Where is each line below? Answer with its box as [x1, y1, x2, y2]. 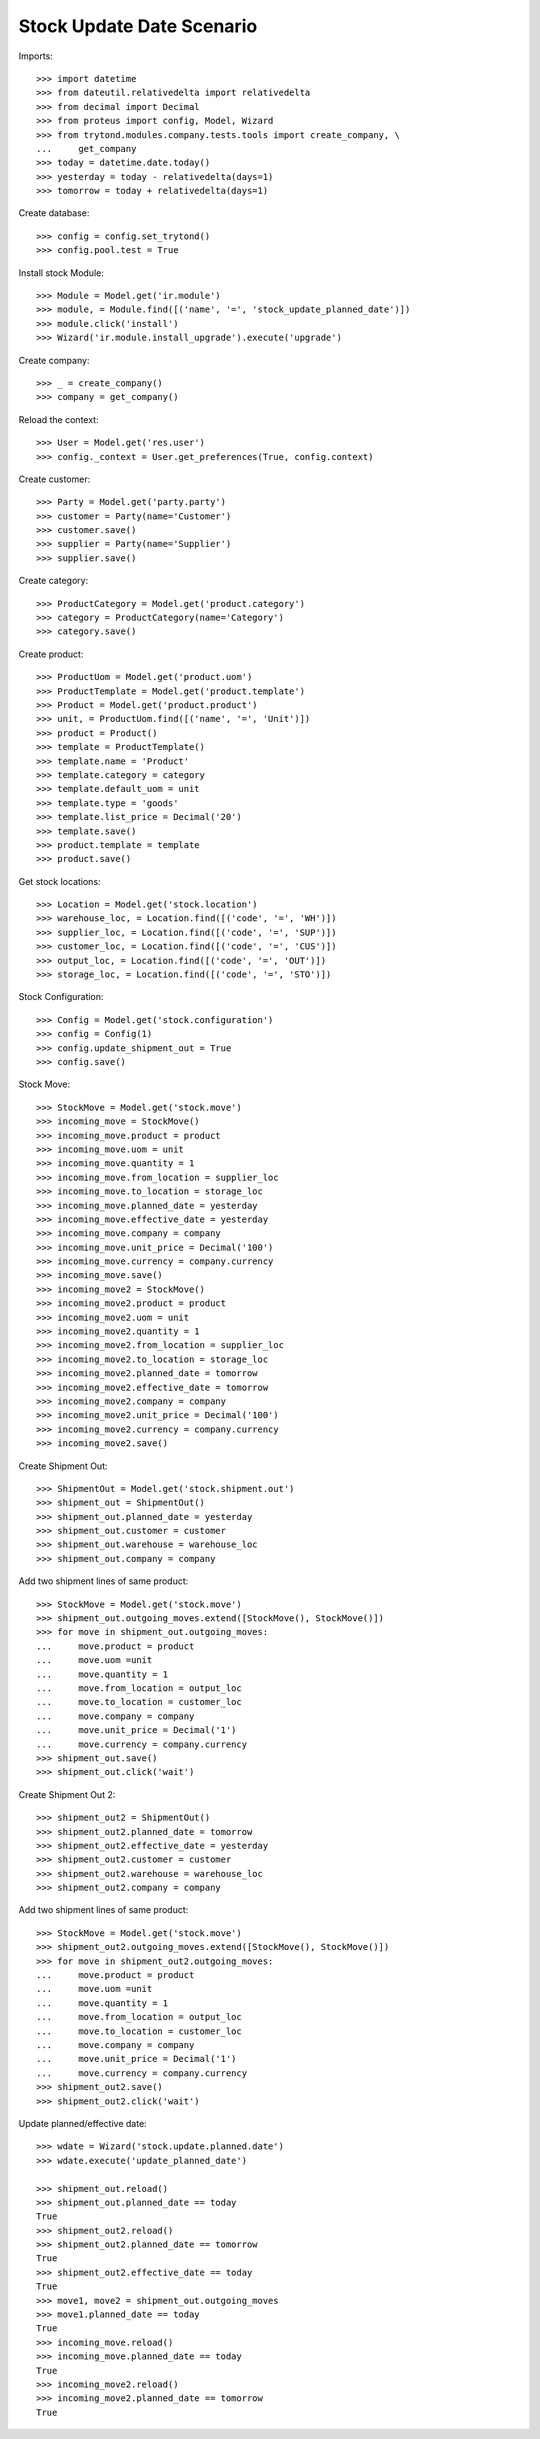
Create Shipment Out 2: [18, 1788, 116, 1800]
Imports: [18, 50, 54, 62]
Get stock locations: [18, 875, 101, 887]
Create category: [18, 575, 89, 587]
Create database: [18, 207, 90, 219]
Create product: [18, 648, 84, 660]
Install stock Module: [18, 266, 104, 279]
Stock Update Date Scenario [18, 15, 258, 37]
